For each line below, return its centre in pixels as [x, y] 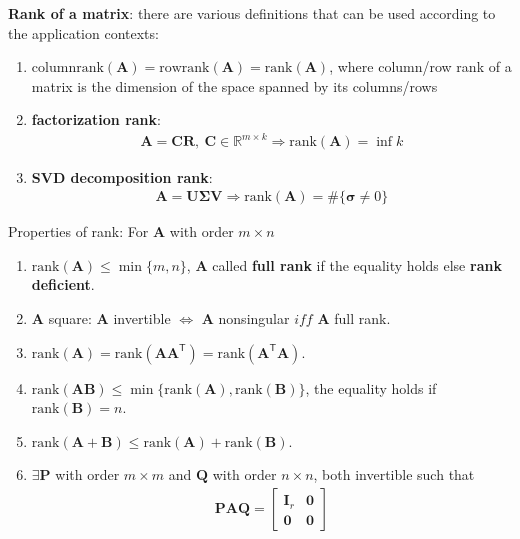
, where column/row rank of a [420, 66]
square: [70, 317]
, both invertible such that [394, 474]
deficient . [63, 284]
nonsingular [254, 317]
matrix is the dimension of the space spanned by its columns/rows [234, 85]
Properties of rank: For [78, 231]
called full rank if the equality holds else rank [357, 264]
